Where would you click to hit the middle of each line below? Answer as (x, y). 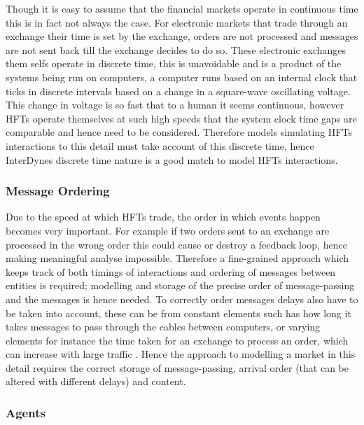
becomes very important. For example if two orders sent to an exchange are (168, 230)
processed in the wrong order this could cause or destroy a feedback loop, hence (176, 244)
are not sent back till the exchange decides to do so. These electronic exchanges (176, 49)
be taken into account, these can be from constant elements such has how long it (178, 313)
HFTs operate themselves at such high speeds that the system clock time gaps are (181, 118)
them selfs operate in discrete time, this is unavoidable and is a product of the (174, 63)
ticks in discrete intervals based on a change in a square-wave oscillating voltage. (178, 91)
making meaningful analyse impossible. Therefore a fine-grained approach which (177, 258)
